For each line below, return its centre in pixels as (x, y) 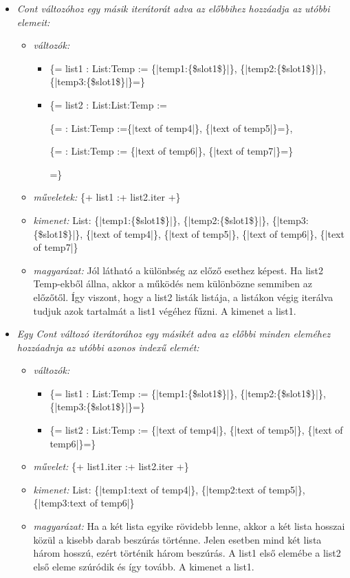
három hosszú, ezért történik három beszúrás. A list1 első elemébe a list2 (187, 553)
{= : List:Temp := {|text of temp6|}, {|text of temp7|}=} (172, 151)
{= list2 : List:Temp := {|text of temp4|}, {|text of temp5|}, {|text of (196, 430)
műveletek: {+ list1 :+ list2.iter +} (107, 197)
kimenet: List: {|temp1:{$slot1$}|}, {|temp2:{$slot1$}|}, (151, 220)
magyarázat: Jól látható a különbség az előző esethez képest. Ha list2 (178, 270)
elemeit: (33, 22)
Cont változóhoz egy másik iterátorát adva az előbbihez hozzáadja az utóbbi (173, 8)
